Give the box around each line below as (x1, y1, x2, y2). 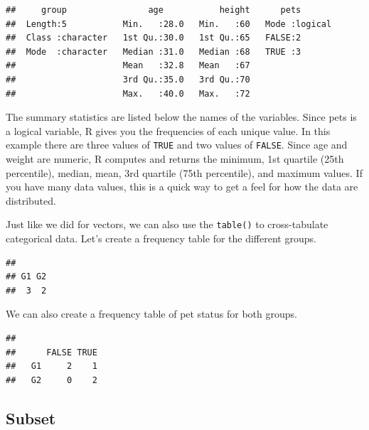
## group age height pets (6, 5, 301, 15)
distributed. (6, 193, 56, 208)
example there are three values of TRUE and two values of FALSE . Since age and (6, 137, 348, 152)
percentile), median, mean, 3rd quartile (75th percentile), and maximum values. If (6, 165, 363, 180)
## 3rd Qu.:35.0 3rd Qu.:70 (6, 74, 250, 85)
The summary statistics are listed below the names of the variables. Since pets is (6, 109, 357, 124)
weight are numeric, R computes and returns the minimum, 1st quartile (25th (6, 151, 344, 166)
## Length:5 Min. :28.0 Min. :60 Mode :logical (6, 18, 332, 29)
